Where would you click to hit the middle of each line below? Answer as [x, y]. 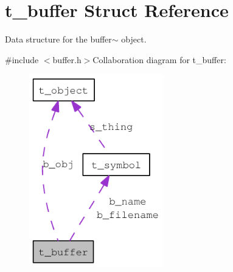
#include [22, 59]
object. [134, 39]
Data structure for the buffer [58, 39]
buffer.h [67, 59]
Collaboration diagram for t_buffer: [159, 59]
